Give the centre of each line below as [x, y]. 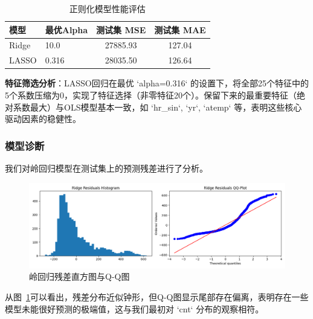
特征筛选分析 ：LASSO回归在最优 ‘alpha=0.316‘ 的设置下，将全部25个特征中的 [157, 83]
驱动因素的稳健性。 [43, 119]
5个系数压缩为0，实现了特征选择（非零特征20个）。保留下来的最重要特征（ [151, 95]
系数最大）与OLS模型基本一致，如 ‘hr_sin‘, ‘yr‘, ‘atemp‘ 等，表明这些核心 [157, 107]
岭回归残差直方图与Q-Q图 [79, 276]
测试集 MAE [180, 29]
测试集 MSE [121, 29]
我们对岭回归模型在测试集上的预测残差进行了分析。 [106, 168]
